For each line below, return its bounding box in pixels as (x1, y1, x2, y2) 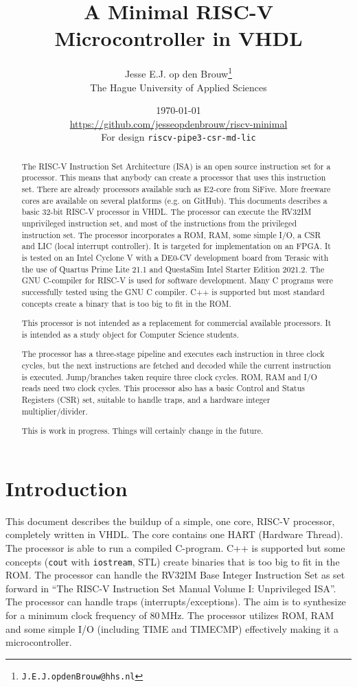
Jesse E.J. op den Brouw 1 (124, 65, 233, 80)
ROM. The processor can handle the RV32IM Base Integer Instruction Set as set (5, 568, 345, 582)
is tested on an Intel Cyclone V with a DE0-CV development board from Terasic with (21, 252, 329, 264)
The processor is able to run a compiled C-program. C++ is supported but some (5, 541, 345, 555)
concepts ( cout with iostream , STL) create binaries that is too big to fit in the (5, 554, 340, 568)
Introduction (5, 474, 128, 502)
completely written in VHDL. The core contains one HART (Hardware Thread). (5, 527, 343, 542)
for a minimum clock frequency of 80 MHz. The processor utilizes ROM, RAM (5, 608, 334, 622)
